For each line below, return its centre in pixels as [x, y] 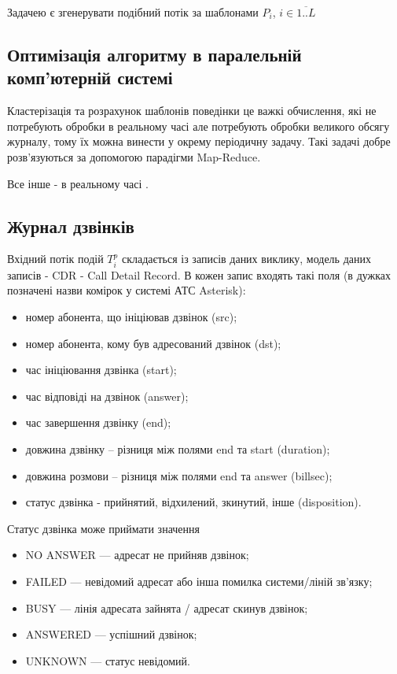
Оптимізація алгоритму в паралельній [154, 54]
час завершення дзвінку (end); [98, 422]
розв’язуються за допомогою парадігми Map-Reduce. [134, 156]
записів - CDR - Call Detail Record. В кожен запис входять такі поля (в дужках [199, 274]
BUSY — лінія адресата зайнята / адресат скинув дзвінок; [167, 607]
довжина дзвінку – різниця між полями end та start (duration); [178, 448]
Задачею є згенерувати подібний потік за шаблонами [133, 12]
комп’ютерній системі [90, 78]
